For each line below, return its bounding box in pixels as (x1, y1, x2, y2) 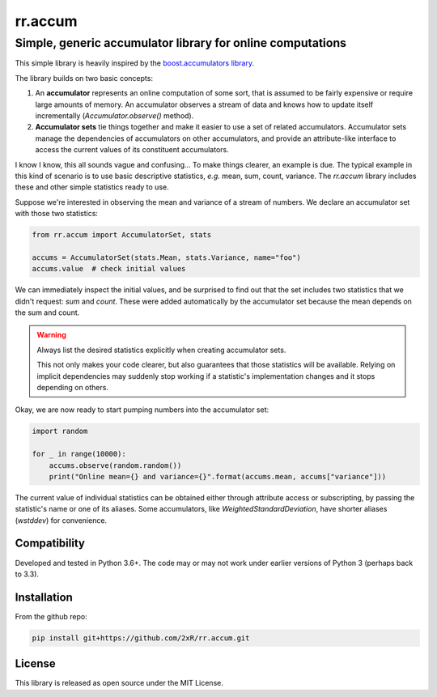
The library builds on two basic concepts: (15, 73, 154, 83)
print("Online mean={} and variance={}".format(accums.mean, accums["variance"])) (49, 472, 387, 481)
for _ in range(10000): (32, 449, 127, 459)
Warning (36, 330, 66, 340)
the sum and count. (15, 308, 80, 317)
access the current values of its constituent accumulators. (35, 145, 230, 155)
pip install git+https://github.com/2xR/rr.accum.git (32, 633, 250, 643)
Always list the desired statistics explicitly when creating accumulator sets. (36, 345, 286, 355)
